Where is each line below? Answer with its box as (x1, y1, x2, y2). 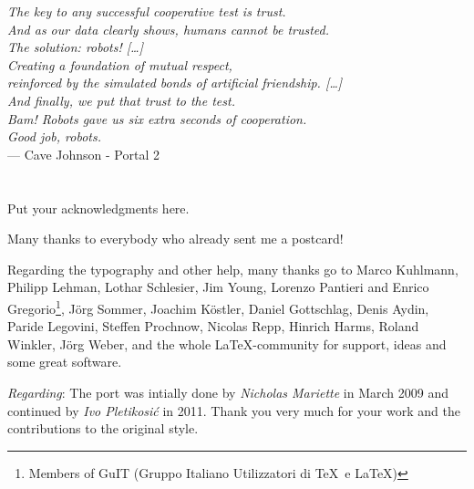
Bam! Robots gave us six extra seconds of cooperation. (7, 109, 307, 128)
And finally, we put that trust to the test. (7, 90, 235, 109)
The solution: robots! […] (7, 37, 143, 57)
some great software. (7, 352, 122, 371)
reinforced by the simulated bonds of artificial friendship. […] (7, 73, 343, 92)
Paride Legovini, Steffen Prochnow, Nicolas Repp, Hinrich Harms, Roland (7, 317, 419, 336)
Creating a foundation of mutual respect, (7, 55, 232, 74)
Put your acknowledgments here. (7, 198, 190, 217)
